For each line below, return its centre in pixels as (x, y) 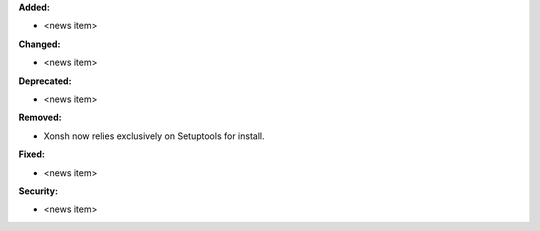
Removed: (40, 117)
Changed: (39, 44)
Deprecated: (45, 81)
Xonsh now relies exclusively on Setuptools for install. (154, 136)
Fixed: (31, 154)
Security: (38, 191)
